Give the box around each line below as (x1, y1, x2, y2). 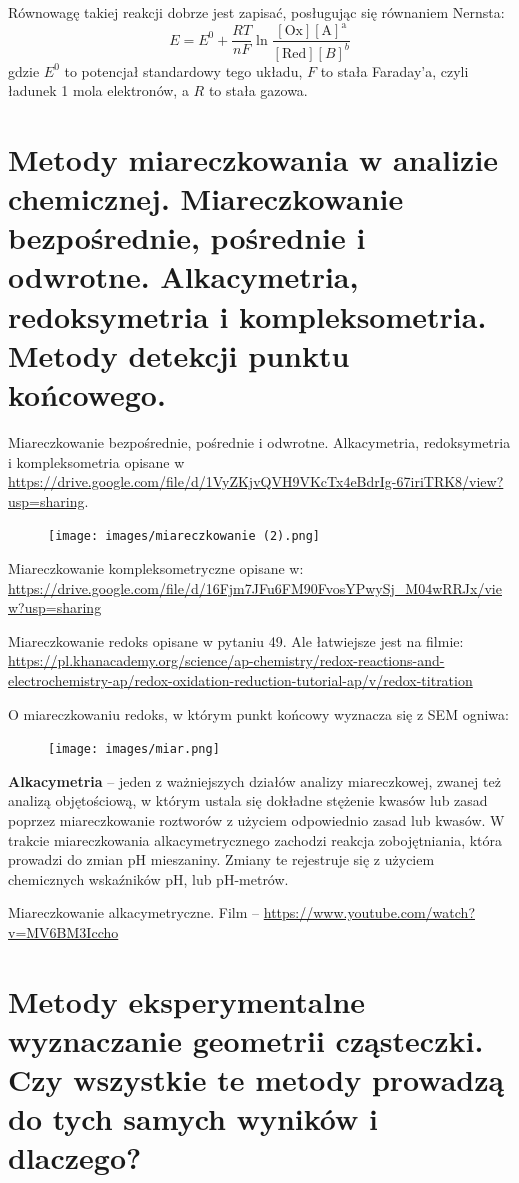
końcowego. (8, 374, 166, 414)
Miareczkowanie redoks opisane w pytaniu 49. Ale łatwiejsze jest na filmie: (8, 630, 464, 651)
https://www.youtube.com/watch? (263, 902, 475, 923)
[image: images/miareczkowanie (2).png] (48, 529, 321, 544)
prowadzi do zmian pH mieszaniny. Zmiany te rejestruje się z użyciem (8, 849, 435, 870)
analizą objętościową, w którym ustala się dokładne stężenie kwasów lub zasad (8, 790, 488, 811)
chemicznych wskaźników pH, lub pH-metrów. (8, 868, 289, 889)
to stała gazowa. (208, 80, 308, 101)
